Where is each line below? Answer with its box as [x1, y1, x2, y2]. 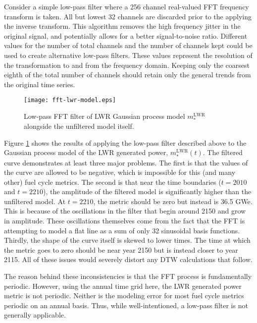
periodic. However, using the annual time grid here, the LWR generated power [4, 280, 242, 291]
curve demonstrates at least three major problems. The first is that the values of [4, 157, 248, 167]
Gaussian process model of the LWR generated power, [4, 147, 168, 158]
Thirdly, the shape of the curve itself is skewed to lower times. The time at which [4, 235, 251, 245]
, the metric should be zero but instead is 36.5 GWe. [93, 196, 253, 206]
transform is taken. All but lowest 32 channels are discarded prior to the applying [4, 11, 252, 21]
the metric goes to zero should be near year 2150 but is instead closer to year [4, 244, 238, 255]
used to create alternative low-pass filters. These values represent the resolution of [4, 50, 253, 60]
